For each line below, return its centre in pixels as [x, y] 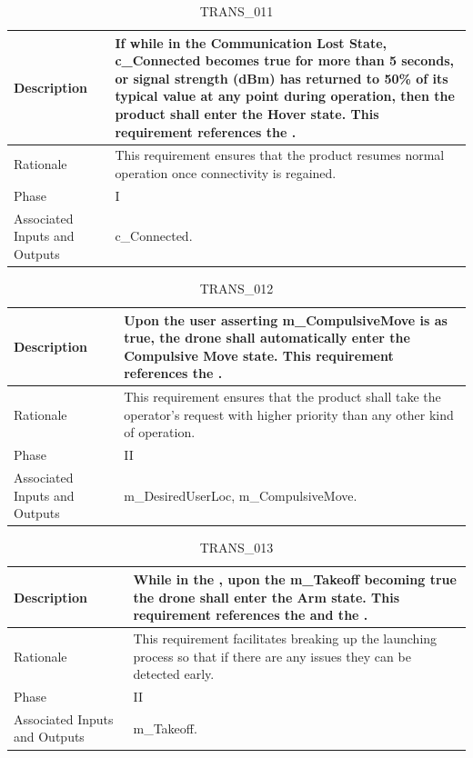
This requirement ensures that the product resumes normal [280, 155]
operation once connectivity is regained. [226, 173]
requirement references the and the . [251, 615]
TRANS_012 [236, 288]
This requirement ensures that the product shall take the [282, 397]
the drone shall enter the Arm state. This [267, 597]
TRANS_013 [236, 548]
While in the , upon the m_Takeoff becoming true [295, 578]
